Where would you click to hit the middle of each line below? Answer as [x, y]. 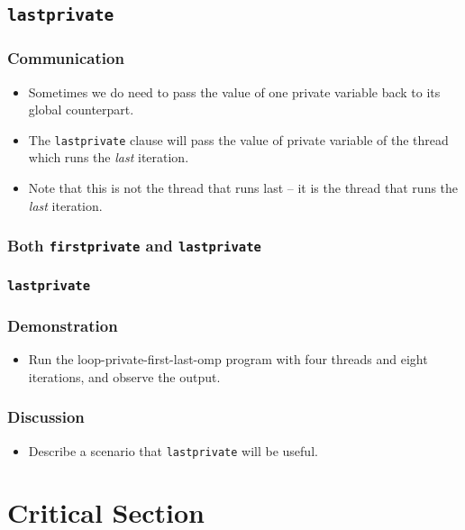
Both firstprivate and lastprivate [134, 246]
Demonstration [63, 325]
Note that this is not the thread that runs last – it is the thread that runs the [243, 188]
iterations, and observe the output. [124, 376]
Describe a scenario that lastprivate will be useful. [173, 450]
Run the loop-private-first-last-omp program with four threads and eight [228, 359]
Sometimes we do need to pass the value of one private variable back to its [234, 91]
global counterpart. [81, 110]
